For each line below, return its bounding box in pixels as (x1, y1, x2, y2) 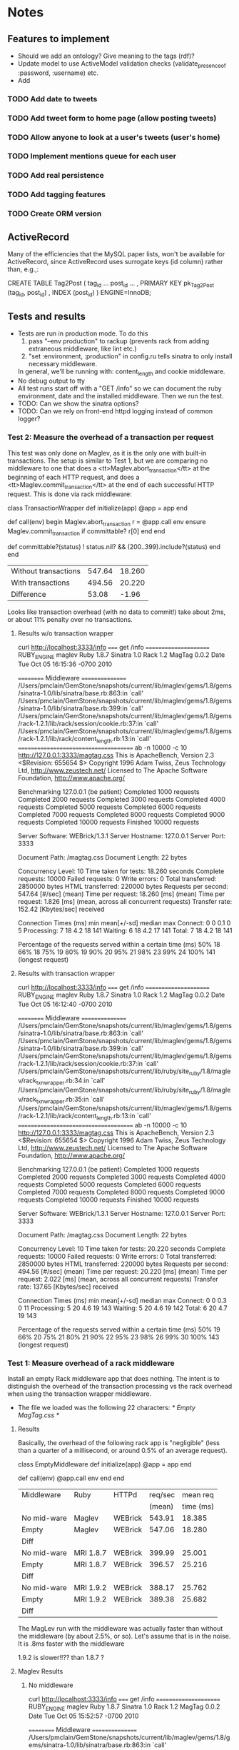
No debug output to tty (17, 376, 86, 386)
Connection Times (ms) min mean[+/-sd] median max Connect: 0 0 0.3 (17, 1297, 227, 1305)
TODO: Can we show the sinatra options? (17, 399, 139, 408)
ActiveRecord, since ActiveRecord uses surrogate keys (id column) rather (7, 258, 223, 266)
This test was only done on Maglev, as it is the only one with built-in (7, 448, 207, 457)
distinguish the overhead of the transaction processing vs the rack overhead (7, 1382, 233, 1391)
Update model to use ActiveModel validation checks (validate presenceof (17, 59, 226, 69)
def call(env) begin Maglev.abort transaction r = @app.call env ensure (7, 518, 206, 528)
